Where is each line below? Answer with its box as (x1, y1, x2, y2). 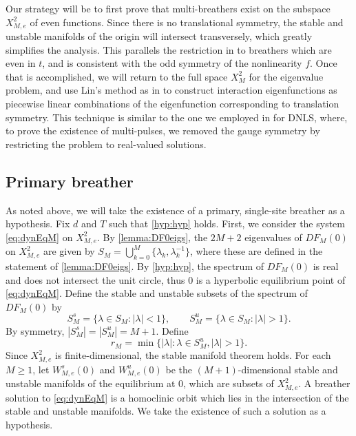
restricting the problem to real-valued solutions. (6, 136, 207, 151)
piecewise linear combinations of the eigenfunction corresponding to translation (6, 96, 339, 111)
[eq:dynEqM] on (6, 229, 73, 244)
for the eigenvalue (249, 69, 324, 83)
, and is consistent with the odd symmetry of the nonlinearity (42, 56, 302, 70)
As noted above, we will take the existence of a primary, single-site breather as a (6, 203, 345, 217)
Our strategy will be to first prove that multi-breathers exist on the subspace (6, 1, 331, 15)
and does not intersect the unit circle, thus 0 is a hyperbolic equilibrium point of (6, 272, 346, 287)
